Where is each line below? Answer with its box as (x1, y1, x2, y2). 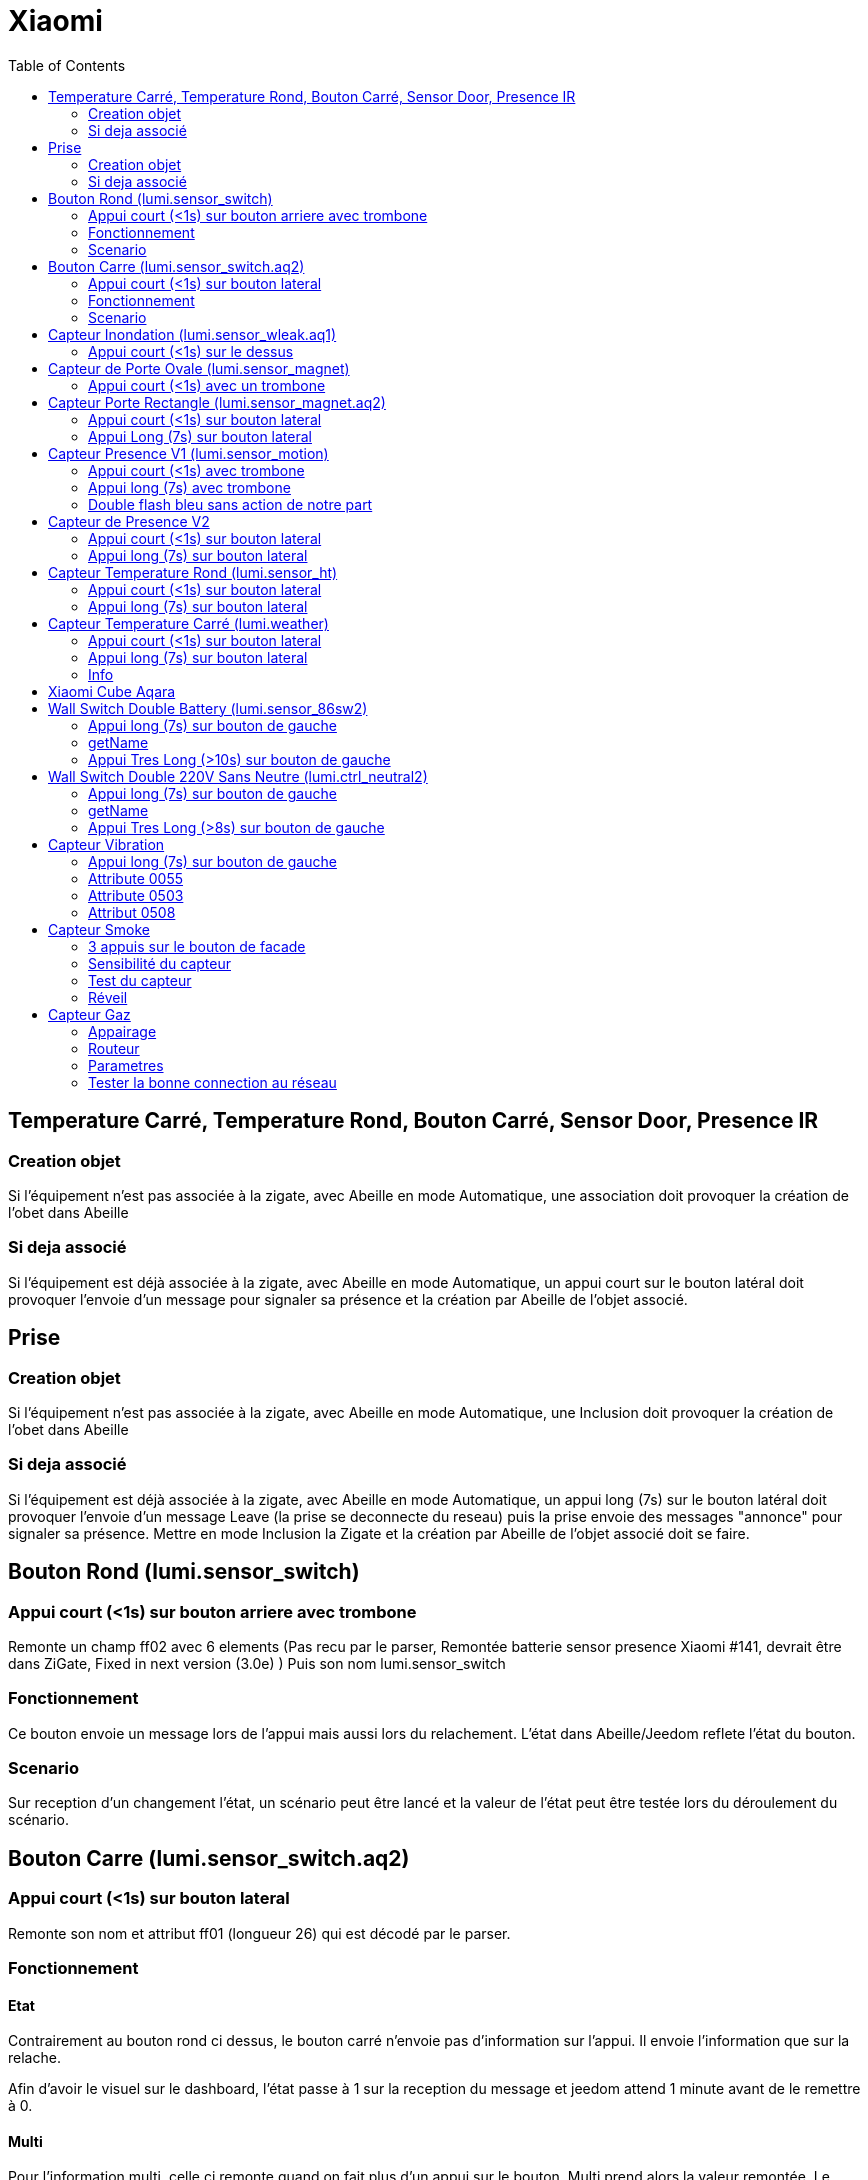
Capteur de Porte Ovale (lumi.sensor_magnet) (48, 359, 350, 377)
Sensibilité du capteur (88, 954, 231, 972)
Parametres (88, 1056, 164, 1074)
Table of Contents (8, 56, 126, 74)
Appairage (88, 1022, 157, 1040)
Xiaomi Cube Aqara (48, 682, 176, 700)
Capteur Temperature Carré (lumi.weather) (48, 614, 329, 632)
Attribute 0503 (88, 886, 184, 904)
